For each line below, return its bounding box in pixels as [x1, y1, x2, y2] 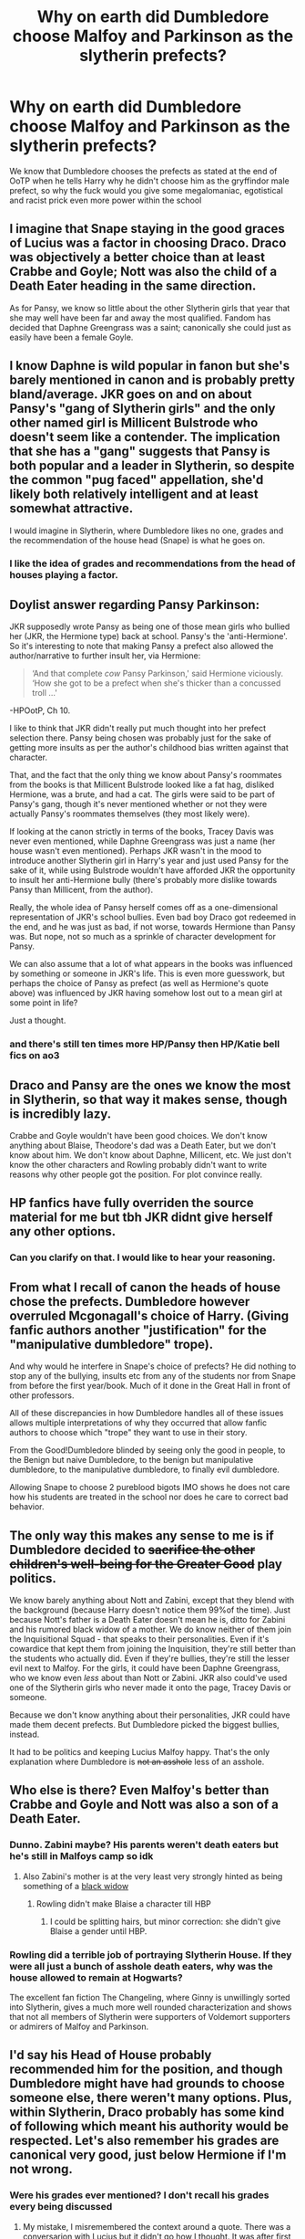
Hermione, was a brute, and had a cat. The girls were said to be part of [9, 789, 276, 800]
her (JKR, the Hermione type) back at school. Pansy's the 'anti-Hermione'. [9, 631, 289, 642]
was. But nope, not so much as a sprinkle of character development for [9, 931, 276, 942]
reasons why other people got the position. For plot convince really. [9, 1169, 263, 1180]
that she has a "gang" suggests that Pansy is [9, 444, 270, 459]
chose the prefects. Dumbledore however [9, 1294, 250, 1309]
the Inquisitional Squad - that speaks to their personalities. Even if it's [9, 1633, 269, 1645]
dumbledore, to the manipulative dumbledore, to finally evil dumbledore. [9, 1464, 280, 1476]
